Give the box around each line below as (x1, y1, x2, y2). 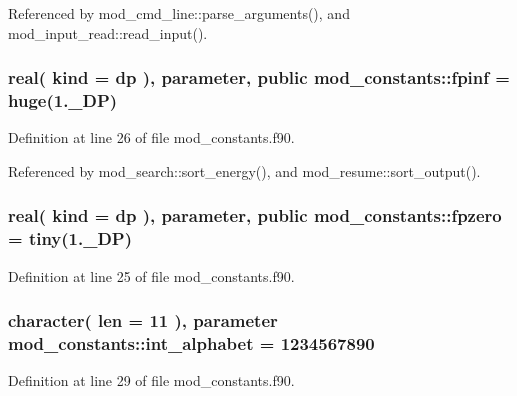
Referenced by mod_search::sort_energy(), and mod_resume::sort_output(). (8, 160, 481, 181)
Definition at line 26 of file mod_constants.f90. (8, 127, 295, 148)
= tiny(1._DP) (8, 226, 133, 251)
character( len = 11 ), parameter (8, 308, 278, 333)
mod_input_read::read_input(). (8, 22, 208, 43)
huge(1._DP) (8, 88, 118, 113)
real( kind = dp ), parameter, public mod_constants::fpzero (8, 203, 502, 228)
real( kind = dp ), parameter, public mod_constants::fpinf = (8, 65, 510, 90)
